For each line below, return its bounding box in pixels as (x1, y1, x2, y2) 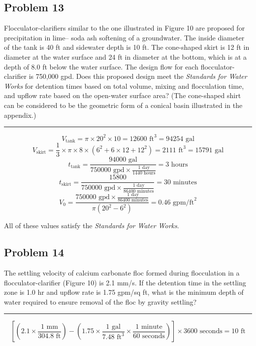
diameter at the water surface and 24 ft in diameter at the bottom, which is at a (4, 51, 247, 62)
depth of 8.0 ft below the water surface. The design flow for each (4, 61, 198, 71)
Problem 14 (4, 244, 64, 260)
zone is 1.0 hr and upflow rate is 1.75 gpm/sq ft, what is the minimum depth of (4, 287, 244, 297)
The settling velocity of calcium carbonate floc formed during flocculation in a (4, 268, 240, 278)
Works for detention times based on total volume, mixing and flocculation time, (4, 80, 244, 91)
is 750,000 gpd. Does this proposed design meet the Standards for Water (29, 71, 247, 81)
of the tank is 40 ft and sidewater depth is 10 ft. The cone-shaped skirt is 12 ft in (4, 42, 250, 52)
